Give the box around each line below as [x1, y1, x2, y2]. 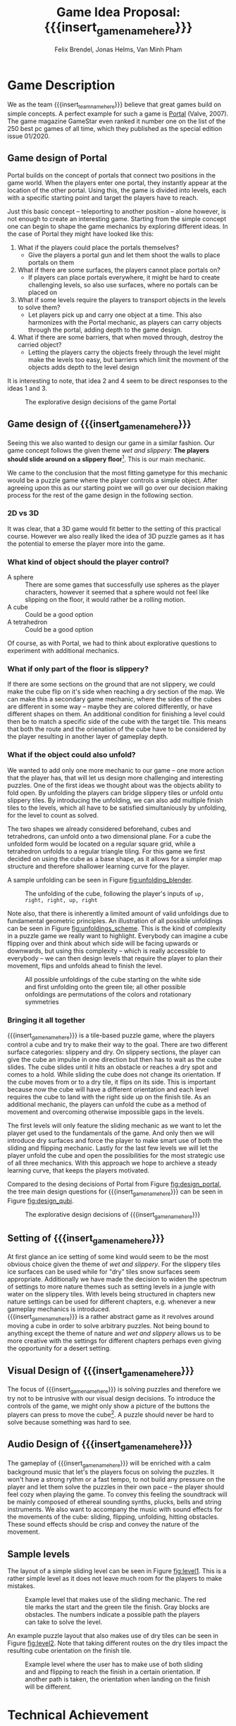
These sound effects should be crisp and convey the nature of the [7, 1520, 199, 1529]
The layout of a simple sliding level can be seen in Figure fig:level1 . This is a [7, 1567, 227, 1575]
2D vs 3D [7, 508, 39, 518]
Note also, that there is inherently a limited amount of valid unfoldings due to [7, 909, 229, 918]
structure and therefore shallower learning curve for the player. [7, 862, 190, 870]
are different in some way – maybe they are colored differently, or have [7, 702, 213, 711]
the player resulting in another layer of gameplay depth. [7, 732, 169, 741]
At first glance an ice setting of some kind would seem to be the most [7, 1253, 209, 1261]
